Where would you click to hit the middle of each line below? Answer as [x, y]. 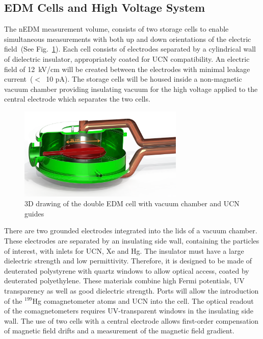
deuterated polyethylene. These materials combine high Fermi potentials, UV [124, 281]
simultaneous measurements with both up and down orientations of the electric [128, 39]
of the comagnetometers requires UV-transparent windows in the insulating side [129, 311]
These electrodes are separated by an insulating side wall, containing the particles [132, 240]
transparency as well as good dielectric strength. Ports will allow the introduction [131, 290]
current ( [19, 79]
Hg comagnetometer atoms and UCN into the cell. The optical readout [143, 300]
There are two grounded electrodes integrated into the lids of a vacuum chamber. [131, 231]
